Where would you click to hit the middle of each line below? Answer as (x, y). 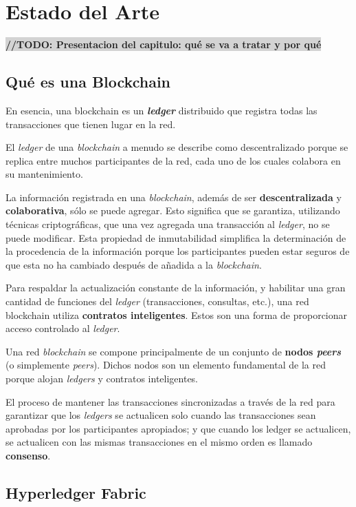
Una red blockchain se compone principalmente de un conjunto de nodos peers (174, 351)
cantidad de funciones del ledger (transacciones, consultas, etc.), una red (157, 301)
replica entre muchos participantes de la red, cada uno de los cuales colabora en (173, 160)
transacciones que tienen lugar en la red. (91, 124)
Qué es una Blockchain (88, 82)
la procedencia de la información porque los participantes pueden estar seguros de (178, 251)
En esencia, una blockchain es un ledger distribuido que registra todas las (162, 110)
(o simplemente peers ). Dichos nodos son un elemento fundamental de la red (166, 365)
